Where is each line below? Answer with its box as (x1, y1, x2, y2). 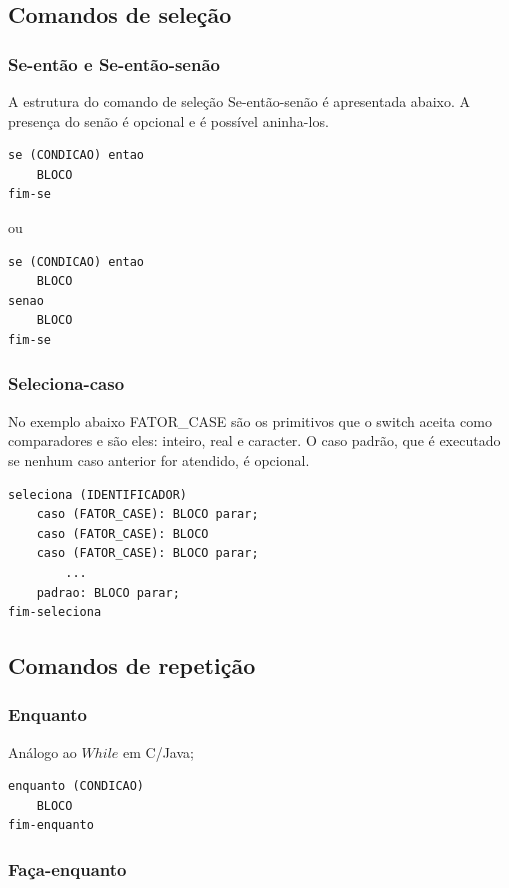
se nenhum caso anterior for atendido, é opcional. (8, 449, 310, 470)
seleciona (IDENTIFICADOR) (8, 487, 187, 502)
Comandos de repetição (8, 650, 256, 681)
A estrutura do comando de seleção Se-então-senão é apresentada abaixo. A (8, 91, 470, 111)
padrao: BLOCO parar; (36, 585, 180, 600)
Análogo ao (8, 741, 77, 762)
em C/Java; (123, 741, 194, 762)
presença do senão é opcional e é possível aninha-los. (8, 110, 329, 131)
